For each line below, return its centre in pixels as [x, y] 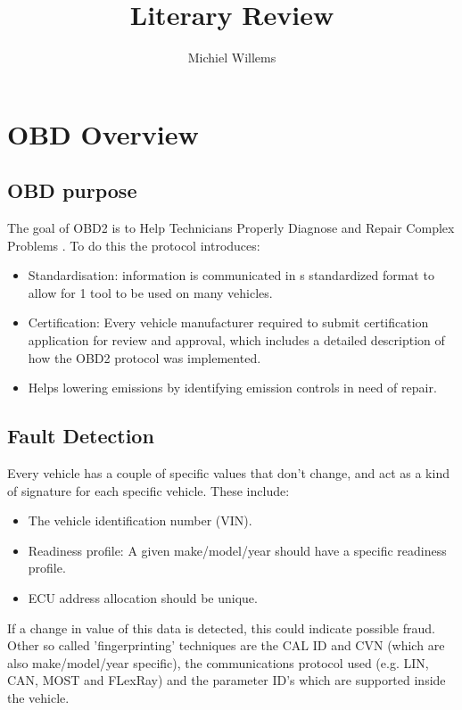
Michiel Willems [232, 58]
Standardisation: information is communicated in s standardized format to [231, 275]
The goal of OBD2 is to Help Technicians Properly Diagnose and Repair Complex [231, 228]
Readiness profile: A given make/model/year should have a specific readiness [237, 550]
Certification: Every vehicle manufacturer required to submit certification [228, 322]
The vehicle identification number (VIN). [140, 520]
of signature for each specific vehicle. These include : [148, 490]
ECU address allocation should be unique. [143, 598]
